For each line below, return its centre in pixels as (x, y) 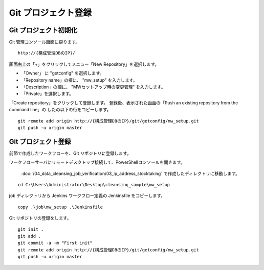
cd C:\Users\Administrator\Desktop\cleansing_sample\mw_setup (94, 185)
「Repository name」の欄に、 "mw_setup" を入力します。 (79, 80)
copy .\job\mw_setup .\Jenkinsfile (60, 207)
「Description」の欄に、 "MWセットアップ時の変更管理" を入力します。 (93, 87)
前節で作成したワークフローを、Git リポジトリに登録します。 (70, 153)
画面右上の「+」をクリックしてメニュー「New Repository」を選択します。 (84, 64)
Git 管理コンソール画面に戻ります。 (44, 42)
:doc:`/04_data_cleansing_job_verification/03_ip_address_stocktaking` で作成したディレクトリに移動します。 (131, 173)
